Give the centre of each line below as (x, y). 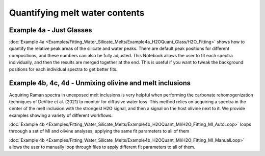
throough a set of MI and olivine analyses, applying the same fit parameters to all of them (99, 131)
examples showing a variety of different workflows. (61, 115)
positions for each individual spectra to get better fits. (63, 69)
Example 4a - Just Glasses (51, 30)
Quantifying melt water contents (77, 13)
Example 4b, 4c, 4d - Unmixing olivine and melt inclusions (100, 83)
